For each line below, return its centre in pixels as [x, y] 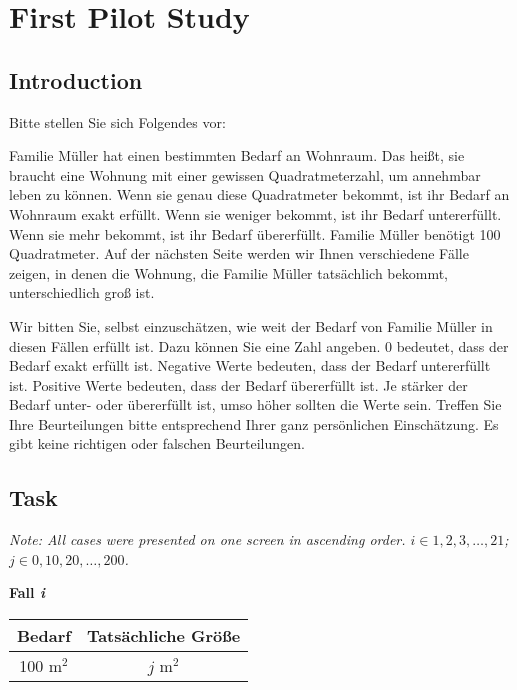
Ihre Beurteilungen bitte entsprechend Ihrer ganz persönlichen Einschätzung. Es [254, 423]
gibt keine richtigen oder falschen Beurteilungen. [157, 443]
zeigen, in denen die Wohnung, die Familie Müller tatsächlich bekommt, [228, 272]
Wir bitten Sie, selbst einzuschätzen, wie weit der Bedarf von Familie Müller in [251, 325]
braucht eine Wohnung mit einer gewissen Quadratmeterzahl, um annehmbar [245, 174]
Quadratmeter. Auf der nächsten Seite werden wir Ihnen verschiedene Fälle [239, 253]
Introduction [76, 79]
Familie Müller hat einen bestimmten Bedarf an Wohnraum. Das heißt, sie [237, 155]
